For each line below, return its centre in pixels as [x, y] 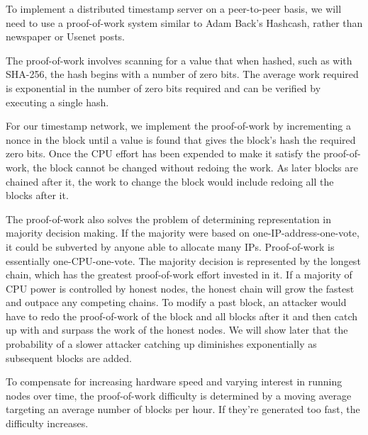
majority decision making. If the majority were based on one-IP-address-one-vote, [183, 233]
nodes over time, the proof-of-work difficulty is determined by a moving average [179, 395]
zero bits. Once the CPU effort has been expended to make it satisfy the [163, 153]
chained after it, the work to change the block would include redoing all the [170, 181]
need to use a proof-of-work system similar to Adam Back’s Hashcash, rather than [184, 22]
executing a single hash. [57, 102]
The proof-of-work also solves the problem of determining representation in [169, 219]
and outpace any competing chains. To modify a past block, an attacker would [176, 302]
